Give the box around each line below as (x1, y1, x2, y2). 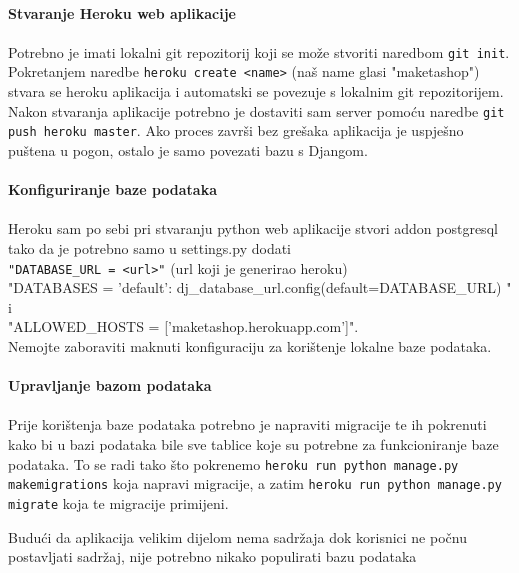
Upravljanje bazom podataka (8, 375, 212, 396)
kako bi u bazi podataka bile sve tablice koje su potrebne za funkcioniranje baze (8, 433, 499, 454)
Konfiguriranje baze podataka (8, 179, 218, 200)
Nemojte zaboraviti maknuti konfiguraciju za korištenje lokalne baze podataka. (8, 336, 492, 356)
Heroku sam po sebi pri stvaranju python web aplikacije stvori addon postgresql (8, 218, 498, 239)
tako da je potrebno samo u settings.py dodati (8, 237, 292, 258)
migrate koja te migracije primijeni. (8, 492, 229, 513)
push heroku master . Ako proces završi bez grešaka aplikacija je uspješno (8, 120, 464, 141)
